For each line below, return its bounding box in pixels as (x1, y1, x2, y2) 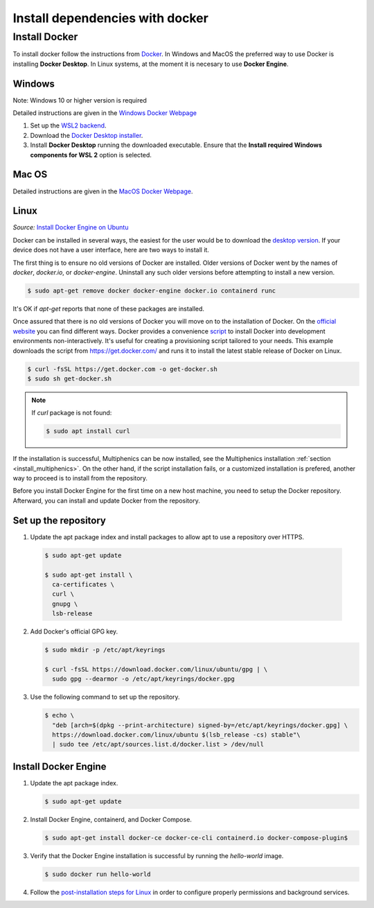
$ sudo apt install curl (46, 427, 131, 435)
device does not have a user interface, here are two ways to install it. (12, 246, 209, 254)
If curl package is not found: (31, 409, 112, 417)
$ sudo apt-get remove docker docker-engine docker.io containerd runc (27, 287, 276, 295)
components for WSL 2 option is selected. (30, 150, 152, 159)
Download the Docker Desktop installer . (30, 131, 143, 139)
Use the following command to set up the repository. (30, 693, 180, 701)
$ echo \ (44, 711, 75, 719)
